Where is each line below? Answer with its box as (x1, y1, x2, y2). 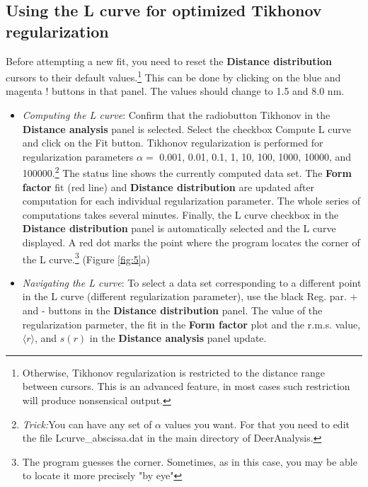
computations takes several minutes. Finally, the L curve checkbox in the (22, 207, 339, 222)
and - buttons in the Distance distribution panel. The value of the (22, 303, 323, 318)
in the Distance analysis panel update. (89, 331, 267, 345)
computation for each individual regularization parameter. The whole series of (22, 193, 360, 208)
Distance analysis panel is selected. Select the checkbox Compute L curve (22, 121, 351, 136)
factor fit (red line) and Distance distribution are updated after (22, 179, 315, 194)
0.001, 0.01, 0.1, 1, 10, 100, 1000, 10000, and (159, 149, 352, 164)
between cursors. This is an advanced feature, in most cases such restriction (22, 379, 350, 394)
